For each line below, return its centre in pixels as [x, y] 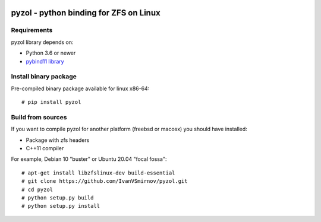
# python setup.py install [61, 206]
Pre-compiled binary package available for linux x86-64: [80, 88]
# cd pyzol [37, 189]
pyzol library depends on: [42, 42]
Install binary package [44, 77]
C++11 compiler [45, 148]
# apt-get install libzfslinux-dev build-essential [98, 173]
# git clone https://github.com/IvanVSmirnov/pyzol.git [105, 181]
